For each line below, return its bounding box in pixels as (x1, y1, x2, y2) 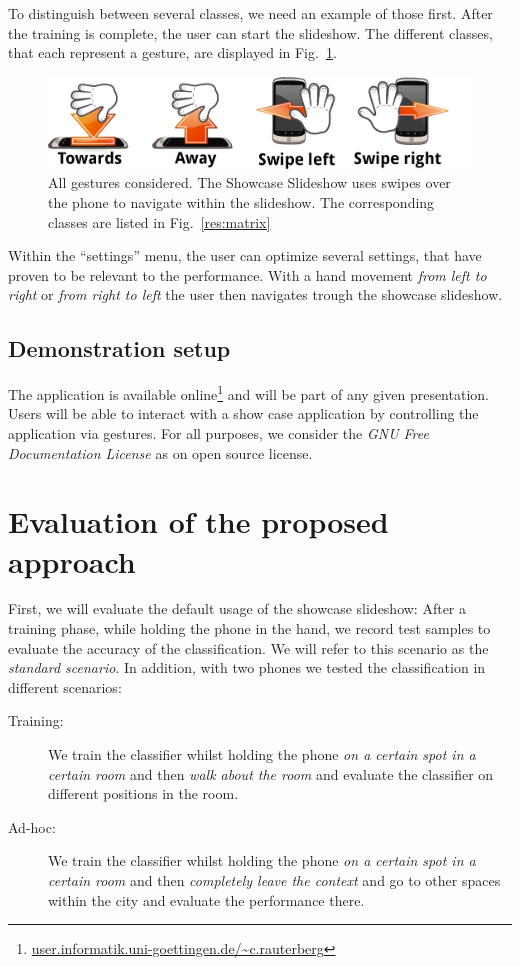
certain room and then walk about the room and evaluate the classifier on (48, 763, 494, 784)
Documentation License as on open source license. (8, 442, 313, 463)
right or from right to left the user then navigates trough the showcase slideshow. (8, 284, 503, 305)
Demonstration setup (8, 333, 231, 364)
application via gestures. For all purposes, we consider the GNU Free (8, 422, 429, 443)
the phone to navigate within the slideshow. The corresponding (48, 191, 435, 212)
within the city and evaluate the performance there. (48, 889, 365, 910)
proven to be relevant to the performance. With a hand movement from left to (8, 264, 487, 285)
